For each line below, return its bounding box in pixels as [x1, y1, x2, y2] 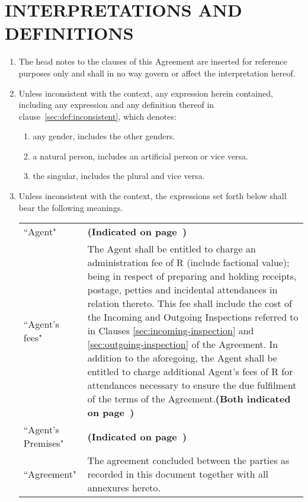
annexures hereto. [87, 481, 161, 495]
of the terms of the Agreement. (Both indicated [87, 392, 291, 406]
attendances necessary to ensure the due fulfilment [87, 378, 297, 392]
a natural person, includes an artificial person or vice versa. [33, 149, 248, 162]
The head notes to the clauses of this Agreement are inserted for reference [18, 55, 287, 68]
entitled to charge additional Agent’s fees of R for [87, 364, 293, 379]
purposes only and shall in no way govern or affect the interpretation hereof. [18, 66, 296, 79]
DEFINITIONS [5, 21, 134, 45]
